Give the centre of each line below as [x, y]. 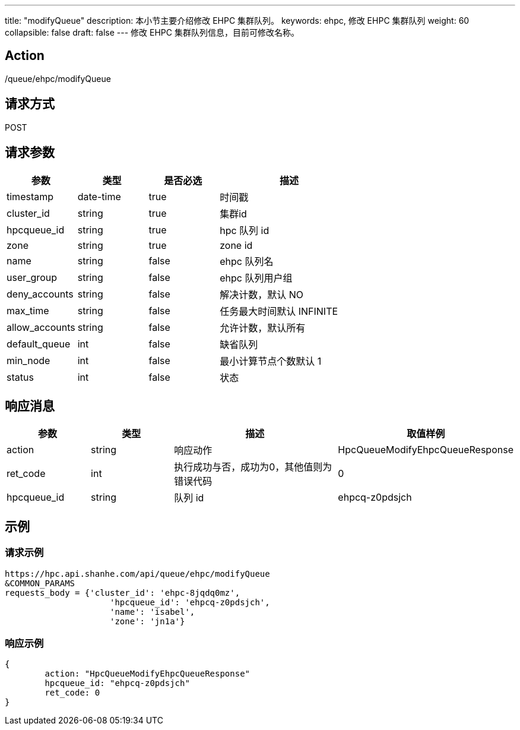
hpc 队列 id [245, 230]
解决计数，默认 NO [261, 294]
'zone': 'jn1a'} [148, 621]
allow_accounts [41, 327]
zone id [236, 245]
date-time [99, 196]
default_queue [39, 344]
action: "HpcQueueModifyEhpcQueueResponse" [148, 674]
